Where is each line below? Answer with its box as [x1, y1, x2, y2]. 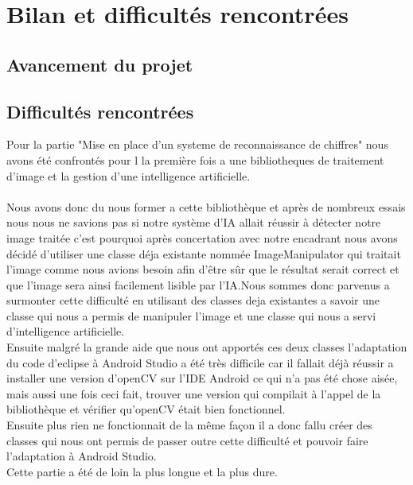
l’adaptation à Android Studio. [6, 448, 157, 464]
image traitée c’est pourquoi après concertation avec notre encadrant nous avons [6, 229, 398, 246]
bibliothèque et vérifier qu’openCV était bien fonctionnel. [6, 401, 286, 417]
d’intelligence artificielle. [6, 323, 125, 339]
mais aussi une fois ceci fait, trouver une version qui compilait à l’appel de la [6, 385, 381, 402]
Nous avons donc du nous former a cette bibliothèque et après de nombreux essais [6, 198, 406, 215]
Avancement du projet [6, 52, 193, 76]
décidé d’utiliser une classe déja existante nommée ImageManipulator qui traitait [6, 245, 401, 262]
